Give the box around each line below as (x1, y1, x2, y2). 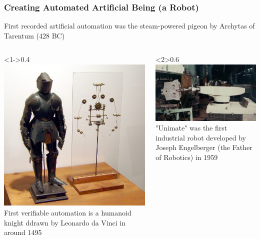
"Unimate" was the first (155, 122, 227, 133)
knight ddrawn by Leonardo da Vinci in (4, 217, 125, 227)
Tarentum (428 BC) (4, 30, 65, 40)
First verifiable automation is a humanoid (4, 207, 131, 217)
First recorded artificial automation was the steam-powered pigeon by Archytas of (4, 20, 255, 31)
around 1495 (4, 227, 42, 237)
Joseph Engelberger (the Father (155, 142, 252, 152)
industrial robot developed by (155, 132, 246, 142)
